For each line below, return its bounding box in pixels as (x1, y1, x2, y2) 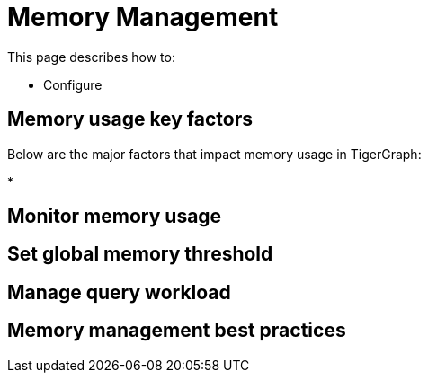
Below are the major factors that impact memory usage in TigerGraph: (7, 146, 422, 162)
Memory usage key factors (7, 108, 254, 131)
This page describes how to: (7, 49, 175, 65)
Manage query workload (7, 280, 231, 304)
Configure (43, 76, 103, 93)
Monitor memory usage (7, 205, 222, 228)
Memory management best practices (7, 319, 346, 342)
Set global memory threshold (7, 243, 273, 266)
